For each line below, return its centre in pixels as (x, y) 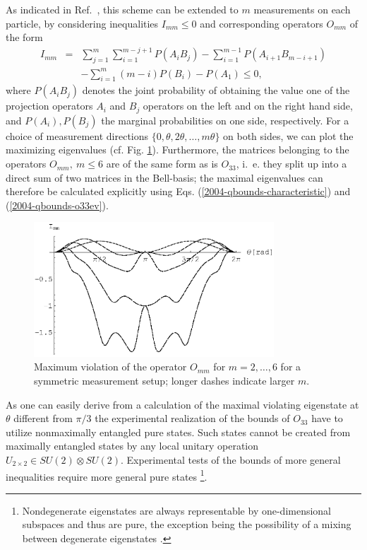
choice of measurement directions (77, 135)
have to (327, 418)
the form (24, 37)
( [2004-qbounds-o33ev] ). (57, 205)
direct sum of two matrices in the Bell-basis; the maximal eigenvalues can (164, 177)
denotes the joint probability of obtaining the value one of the (216, 90)
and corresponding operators (261, 23)
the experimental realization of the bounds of (192, 418)
